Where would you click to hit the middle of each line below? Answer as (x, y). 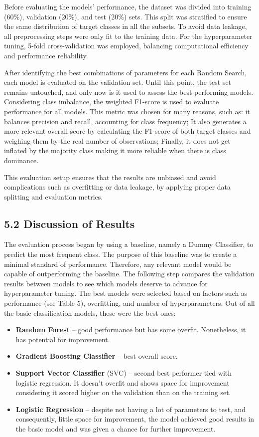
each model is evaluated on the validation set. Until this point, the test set (118, 82)
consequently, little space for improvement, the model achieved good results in (135, 419)
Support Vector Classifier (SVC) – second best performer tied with (124, 373)
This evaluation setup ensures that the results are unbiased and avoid (110, 177)
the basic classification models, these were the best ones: (90, 313)
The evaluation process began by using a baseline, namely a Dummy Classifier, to (129, 244)
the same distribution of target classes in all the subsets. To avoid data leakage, (126, 26)
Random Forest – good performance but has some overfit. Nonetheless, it (131, 329)
